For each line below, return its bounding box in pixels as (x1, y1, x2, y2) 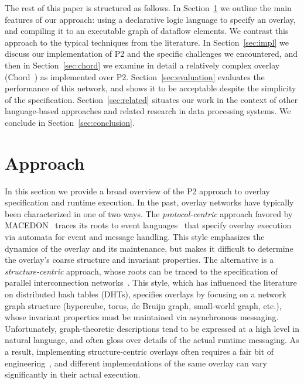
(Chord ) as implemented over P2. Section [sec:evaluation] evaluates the (5, 70, 265, 83)
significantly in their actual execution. (5, 368, 141, 380)
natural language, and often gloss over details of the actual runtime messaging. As (5, 334, 299, 346)
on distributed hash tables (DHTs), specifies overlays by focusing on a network (5, 288, 286, 300)
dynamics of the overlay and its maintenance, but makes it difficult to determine (5, 242, 293, 254)
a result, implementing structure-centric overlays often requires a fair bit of (5, 345, 274, 357)
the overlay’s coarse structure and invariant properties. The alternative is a (5, 253, 274, 266)
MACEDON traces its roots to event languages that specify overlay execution (5, 219, 292, 231)
